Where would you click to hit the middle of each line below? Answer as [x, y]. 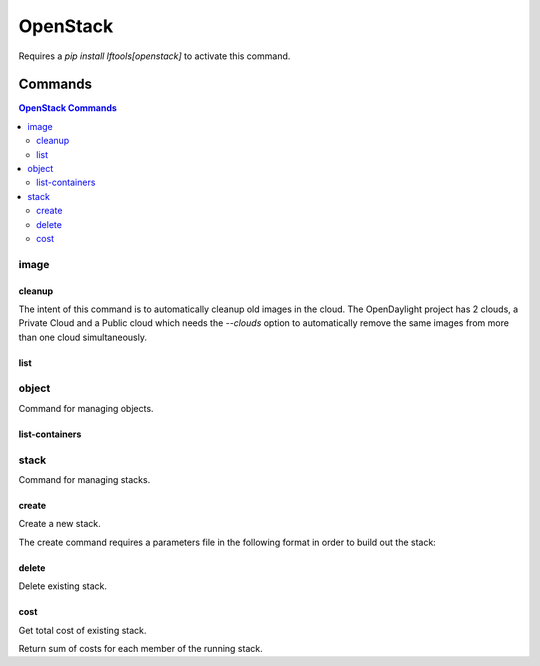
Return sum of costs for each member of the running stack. [141, 648]
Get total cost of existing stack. [82, 630]
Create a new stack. [59, 524]
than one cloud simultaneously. [82, 337]
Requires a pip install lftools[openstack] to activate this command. [154, 56]
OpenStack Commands [67, 108]
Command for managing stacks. [84, 479]
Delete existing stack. [63, 586]
